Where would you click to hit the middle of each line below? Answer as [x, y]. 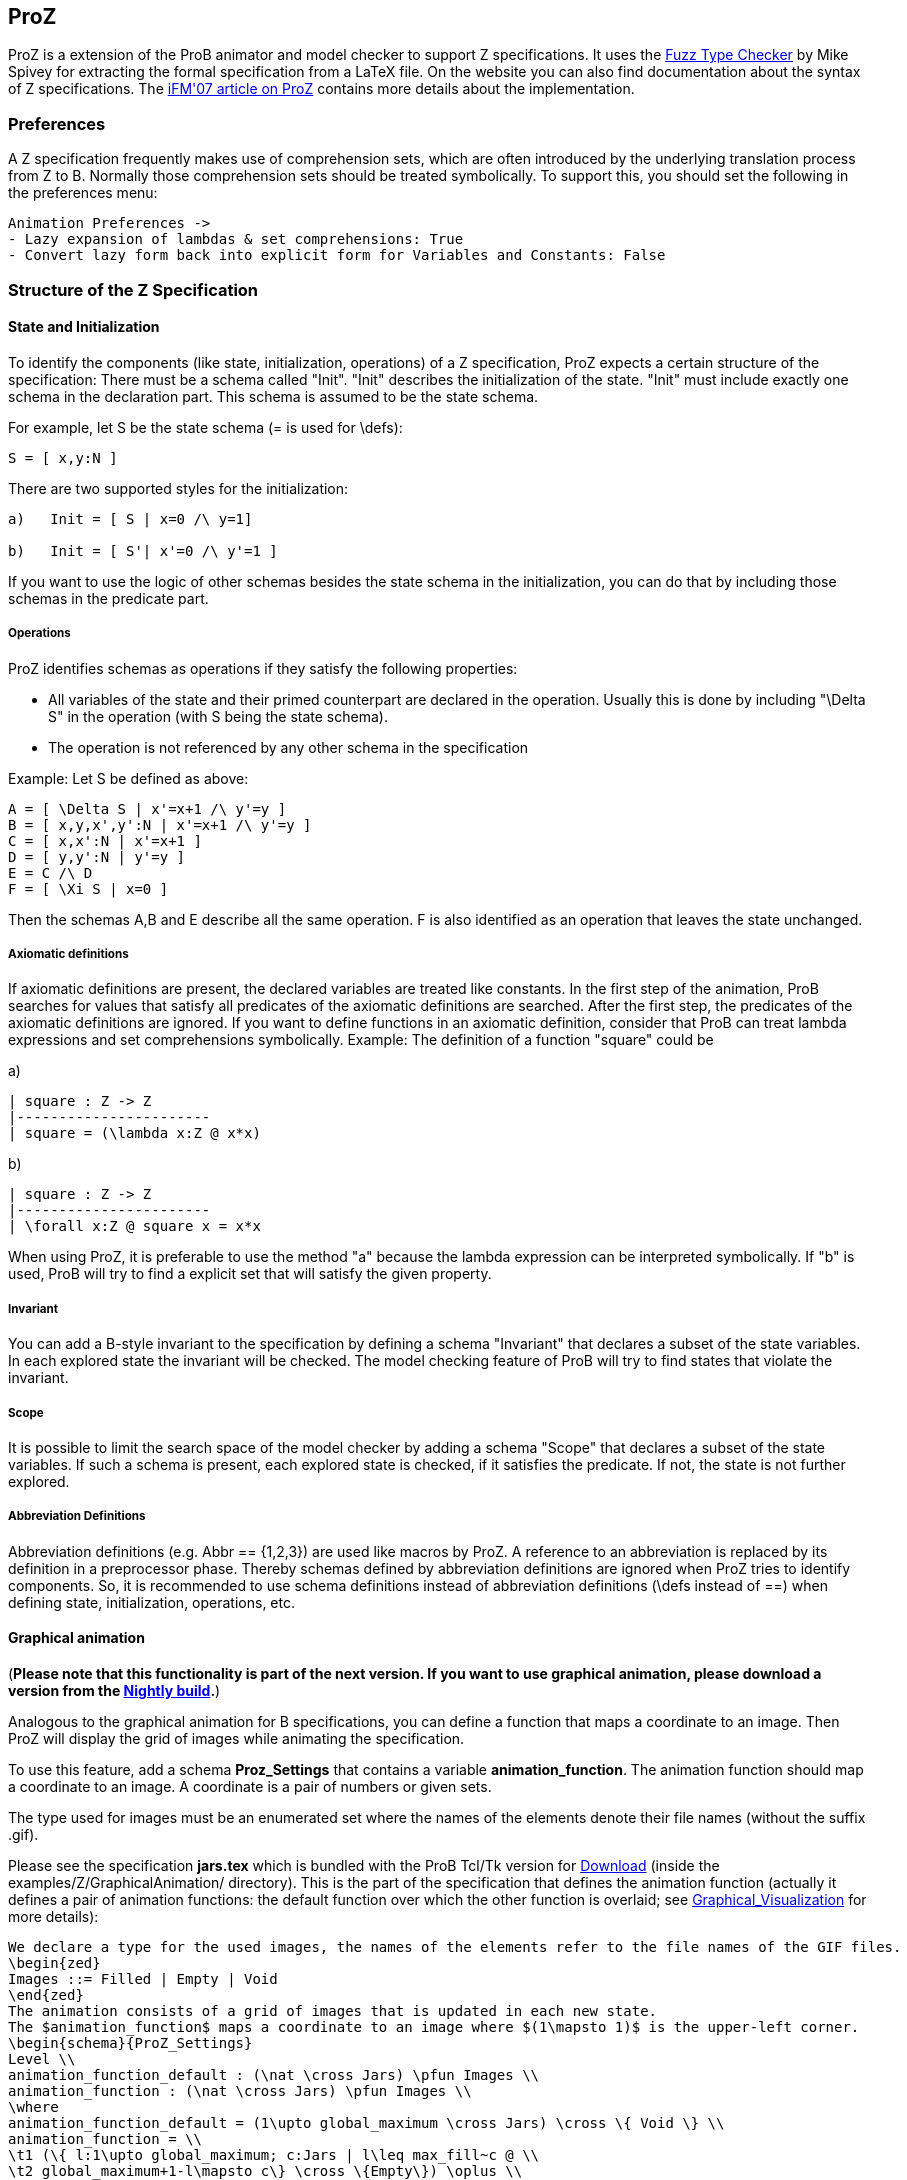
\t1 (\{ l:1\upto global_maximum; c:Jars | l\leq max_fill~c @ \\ [274, 2154]
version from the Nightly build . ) [114, 1690]
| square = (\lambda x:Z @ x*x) [134, 1133]
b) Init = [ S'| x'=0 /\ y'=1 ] [143, 550]
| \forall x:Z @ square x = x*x [134, 1226]
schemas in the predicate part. [108, 598]
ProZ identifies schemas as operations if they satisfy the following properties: [263, 668]
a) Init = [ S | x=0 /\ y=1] [130, 518]
